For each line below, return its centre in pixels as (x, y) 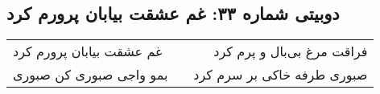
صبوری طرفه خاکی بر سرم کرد (281, 75)
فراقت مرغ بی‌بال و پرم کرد (291, 51)
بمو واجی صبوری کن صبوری (91, 75)
